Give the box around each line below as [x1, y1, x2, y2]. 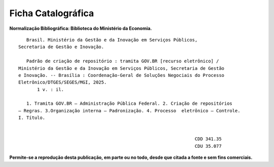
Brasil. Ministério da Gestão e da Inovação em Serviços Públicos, [26, 37, 198, 43]
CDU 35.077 [194, 143, 222, 149]
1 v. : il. [37, 87, 64, 92]
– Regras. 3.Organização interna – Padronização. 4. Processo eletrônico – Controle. [18, 108, 241, 113]
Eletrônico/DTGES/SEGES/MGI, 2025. [18, 79, 107, 86]
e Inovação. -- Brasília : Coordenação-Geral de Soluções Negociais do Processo [18, 72, 225, 78]
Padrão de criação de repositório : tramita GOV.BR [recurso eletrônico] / [26, 58, 219, 64]
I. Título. [18, 115, 46, 121]
